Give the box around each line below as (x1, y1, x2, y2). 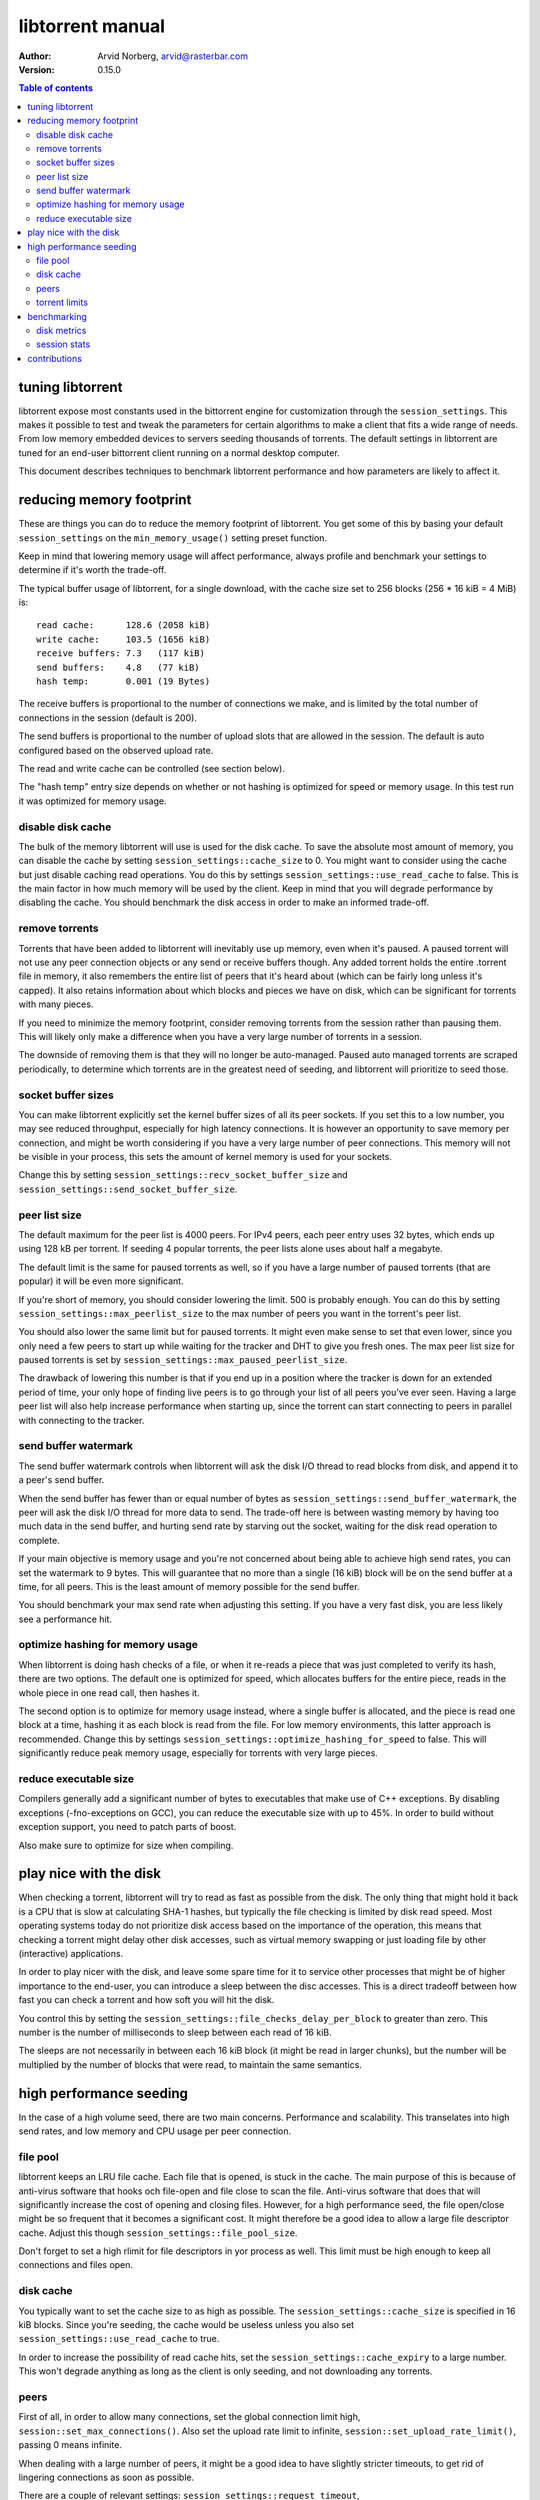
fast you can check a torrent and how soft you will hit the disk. (18, 1994, 275, 2006)
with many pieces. (18, 998, 94, 1010)
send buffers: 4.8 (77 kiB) (36, 661, 200, 673)
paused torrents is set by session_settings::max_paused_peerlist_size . (18, 1354, 348, 1366)
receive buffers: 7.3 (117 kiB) (36, 648, 205, 659)
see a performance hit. (18, 1613, 113, 1625)
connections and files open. (18, 2259, 134, 2271)
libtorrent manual (18, 15, 165, 37)
